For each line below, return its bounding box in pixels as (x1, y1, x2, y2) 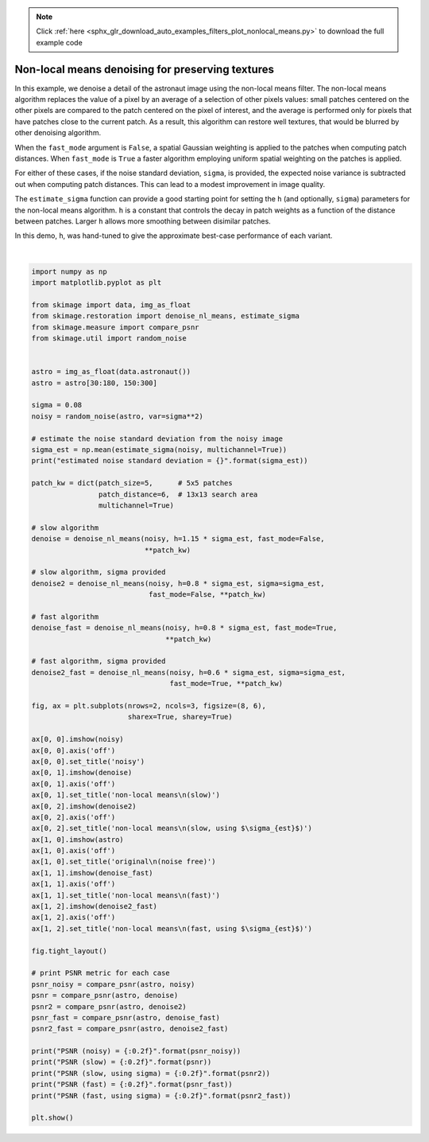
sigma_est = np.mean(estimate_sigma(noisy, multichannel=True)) (31, 446, 288, 454)
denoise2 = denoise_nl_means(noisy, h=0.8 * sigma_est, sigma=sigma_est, (31, 579, 325, 588)
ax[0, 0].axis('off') (31, 746, 116, 755)
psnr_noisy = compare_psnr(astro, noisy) (31, 980, 195, 988)
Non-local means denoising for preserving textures (14, 62, 274, 76)
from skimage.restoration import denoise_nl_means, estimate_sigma (31, 311, 300, 321)
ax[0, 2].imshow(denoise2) (31, 801, 137, 811)
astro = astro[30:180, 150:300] (31, 378, 158, 388)
